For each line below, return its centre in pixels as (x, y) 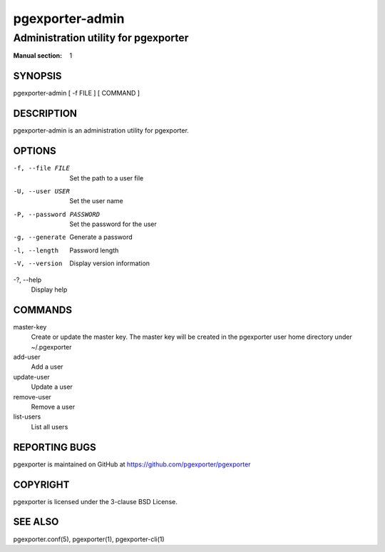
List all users (50, 426)
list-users (27, 416)
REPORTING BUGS (55, 447)
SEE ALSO (36, 522)
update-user (31, 377)
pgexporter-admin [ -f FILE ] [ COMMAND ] (77, 93)
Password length (94, 250)
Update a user (52, 387)
